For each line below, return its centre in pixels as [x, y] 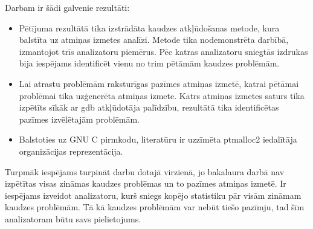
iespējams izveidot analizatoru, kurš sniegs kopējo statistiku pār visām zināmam [153, 195]
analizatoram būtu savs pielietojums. [73, 218]
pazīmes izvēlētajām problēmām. [79, 119]
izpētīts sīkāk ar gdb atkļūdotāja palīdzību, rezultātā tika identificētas [149, 107]
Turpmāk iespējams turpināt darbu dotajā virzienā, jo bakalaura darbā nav [145, 171]
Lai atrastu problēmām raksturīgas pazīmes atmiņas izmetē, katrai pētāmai [159, 83]
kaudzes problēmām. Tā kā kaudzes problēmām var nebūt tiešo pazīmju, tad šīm [155, 207]
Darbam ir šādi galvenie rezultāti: [67, 7]
